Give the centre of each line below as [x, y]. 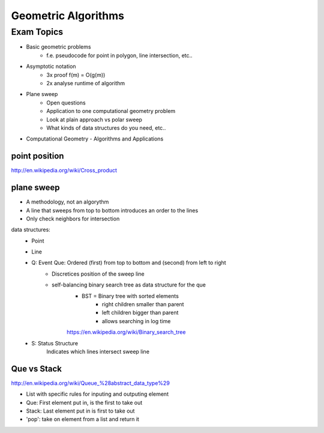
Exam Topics [37, 32]
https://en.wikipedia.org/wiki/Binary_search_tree [126, 332]
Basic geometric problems [58, 47]
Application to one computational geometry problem [111, 111]
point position [37, 156]
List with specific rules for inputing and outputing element [97, 394]
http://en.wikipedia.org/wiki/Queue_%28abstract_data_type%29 [91, 383]
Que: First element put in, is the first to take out [84, 402]
